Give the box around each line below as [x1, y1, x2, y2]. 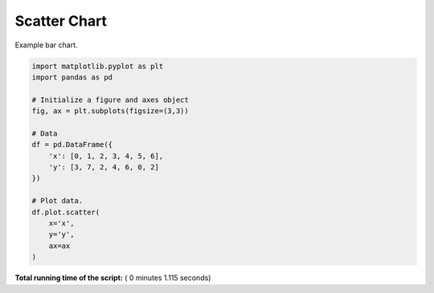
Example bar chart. [14, 40, 78, 50]
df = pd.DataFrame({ [31, 140, 113, 149]
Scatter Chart [14, 12, 108, 30]
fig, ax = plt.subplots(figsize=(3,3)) [31, 107, 189, 116]
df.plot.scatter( [31, 207, 100, 217]
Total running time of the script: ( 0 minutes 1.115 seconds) [14, 273, 211, 283]
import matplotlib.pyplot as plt [31, 61, 164, 71]
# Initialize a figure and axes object [31, 95, 189, 104]
